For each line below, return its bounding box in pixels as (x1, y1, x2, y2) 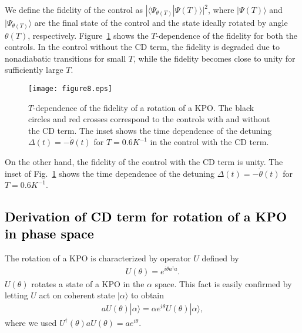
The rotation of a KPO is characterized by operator (5, 252, 191, 264)
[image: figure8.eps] (28, 84, 113, 93)
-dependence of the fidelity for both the (156, 29, 297, 41)
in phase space (5, 224, 94, 243)
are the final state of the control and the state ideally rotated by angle (34, 16, 288, 28)
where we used (5, 316, 57, 328)
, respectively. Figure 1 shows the (28, 29, 149, 41)
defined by (202, 252, 239, 264)
